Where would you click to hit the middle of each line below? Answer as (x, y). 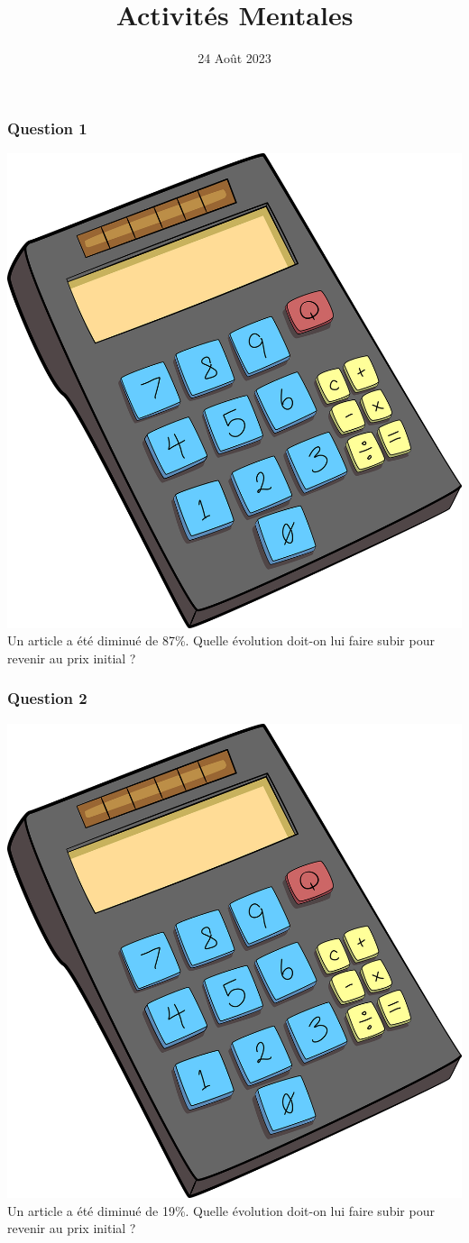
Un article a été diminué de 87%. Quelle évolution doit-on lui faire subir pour (221, 640)
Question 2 (47, 698)
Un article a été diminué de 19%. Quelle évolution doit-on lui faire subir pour (221, 1210)
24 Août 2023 (234, 58)
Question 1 (47, 128)
